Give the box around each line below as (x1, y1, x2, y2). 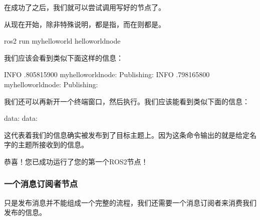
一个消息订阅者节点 (4, 177, 78, 190)
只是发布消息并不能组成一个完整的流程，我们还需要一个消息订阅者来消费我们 (4, 197, 256, 207)
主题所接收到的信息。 (18, 139, 88, 150)
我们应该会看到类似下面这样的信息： (4, 52, 123, 63)
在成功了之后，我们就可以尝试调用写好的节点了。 (4, 2, 165, 12)
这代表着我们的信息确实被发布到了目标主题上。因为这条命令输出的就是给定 (4, 129, 249, 140)
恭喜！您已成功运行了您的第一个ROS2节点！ (4, 156, 148, 166)
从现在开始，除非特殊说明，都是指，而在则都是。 (4, 19, 165, 29)
